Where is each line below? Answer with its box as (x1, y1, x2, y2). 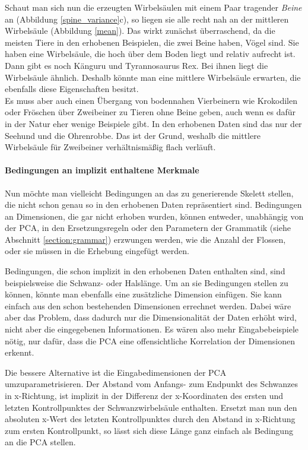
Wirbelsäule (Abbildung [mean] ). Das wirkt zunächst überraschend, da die (5, 24, 275, 37)
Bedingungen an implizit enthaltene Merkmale (5, 164, 199, 176)
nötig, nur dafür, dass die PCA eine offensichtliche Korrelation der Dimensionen (5, 334, 295, 347)
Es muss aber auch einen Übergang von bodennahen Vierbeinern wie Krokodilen (5, 94, 297, 106)
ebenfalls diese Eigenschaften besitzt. (5, 83, 139, 95)
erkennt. (5, 346, 34, 359)
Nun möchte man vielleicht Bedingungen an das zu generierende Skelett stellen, (5, 186, 294, 199)
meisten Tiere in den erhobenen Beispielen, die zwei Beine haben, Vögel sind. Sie (5, 36, 299, 48)
